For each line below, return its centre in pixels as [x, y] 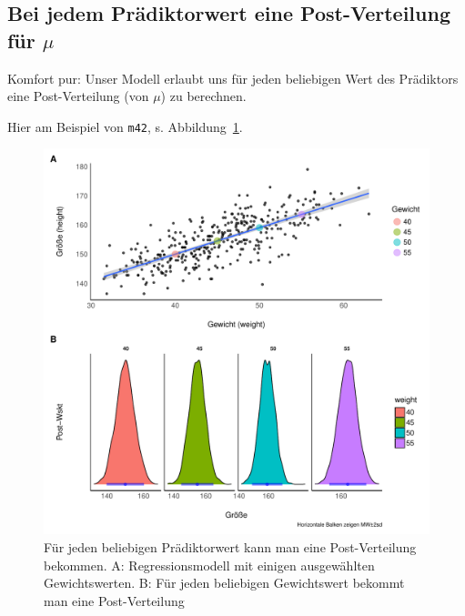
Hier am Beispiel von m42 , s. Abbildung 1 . [125, 126]
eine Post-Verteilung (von [78, 96]
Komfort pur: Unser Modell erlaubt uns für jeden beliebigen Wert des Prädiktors [233, 78]
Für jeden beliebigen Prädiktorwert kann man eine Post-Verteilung [230, 547]
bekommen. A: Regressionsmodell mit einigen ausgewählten [209, 565]
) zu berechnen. [203, 96]
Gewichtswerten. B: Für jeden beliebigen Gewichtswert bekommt [224, 583]
